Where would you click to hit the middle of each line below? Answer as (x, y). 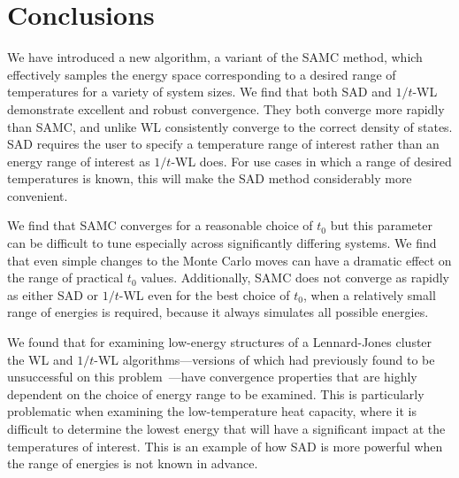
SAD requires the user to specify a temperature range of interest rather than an (223, 144)
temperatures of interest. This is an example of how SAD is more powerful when (225, 446)
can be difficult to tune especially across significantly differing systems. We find (222, 243)
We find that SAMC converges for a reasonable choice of (160, 225)
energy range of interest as (79, 161)
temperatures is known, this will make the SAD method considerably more (210, 178)
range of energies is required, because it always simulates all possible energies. (218, 312)
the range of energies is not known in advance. (133, 463)
